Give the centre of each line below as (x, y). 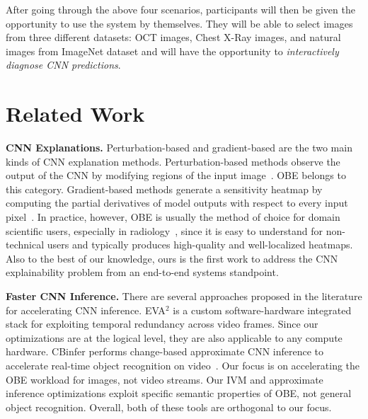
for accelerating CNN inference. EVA (86, 310)
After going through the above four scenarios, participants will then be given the (180, 9)
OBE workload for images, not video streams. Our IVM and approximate (165, 379)
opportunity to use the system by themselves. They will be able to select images (179, 23)
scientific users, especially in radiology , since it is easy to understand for (164, 230)
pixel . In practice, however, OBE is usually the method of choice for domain (173, 217)
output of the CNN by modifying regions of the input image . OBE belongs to (176, 175)
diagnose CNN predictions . (63, 65)
